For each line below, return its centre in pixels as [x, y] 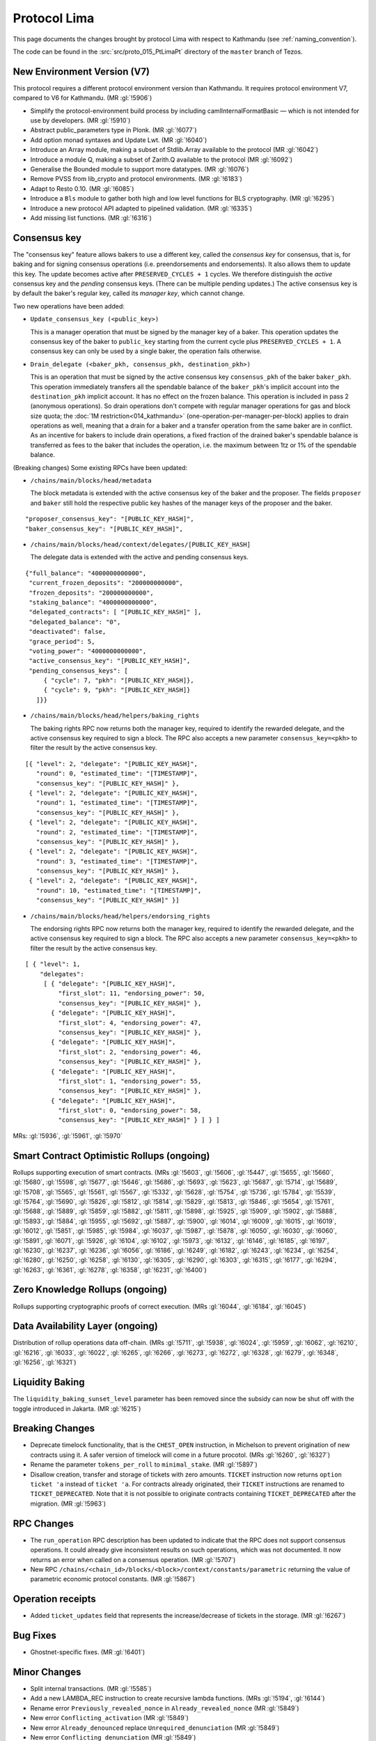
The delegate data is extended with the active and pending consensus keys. [139, 557]
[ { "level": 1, [53, 964]
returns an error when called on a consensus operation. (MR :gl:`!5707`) [133, 1559]
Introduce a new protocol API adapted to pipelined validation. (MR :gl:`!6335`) [141, 208]
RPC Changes [44, 1523]
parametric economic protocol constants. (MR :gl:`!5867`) [112, 1579]
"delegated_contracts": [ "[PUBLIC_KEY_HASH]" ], [115, 612]
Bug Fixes [35, 1635]
